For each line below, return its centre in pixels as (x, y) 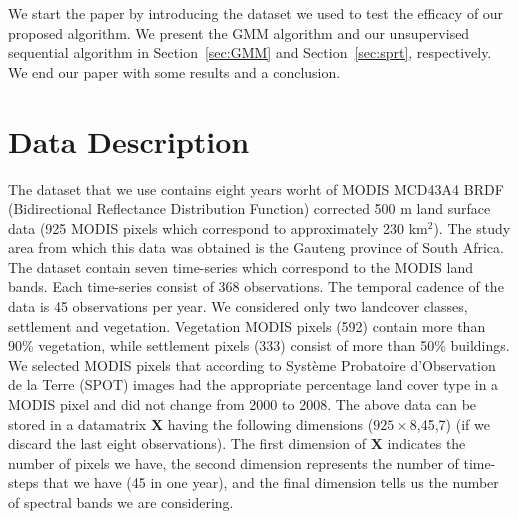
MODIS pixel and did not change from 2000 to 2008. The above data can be (242, 404)
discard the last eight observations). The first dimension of (187, 443)
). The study (472, 227)
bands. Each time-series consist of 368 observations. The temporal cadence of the (256, 286)
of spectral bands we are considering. (121, 502)
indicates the (426, 443)
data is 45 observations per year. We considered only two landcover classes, (238, 306)
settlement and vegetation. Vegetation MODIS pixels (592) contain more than (247, 325)
